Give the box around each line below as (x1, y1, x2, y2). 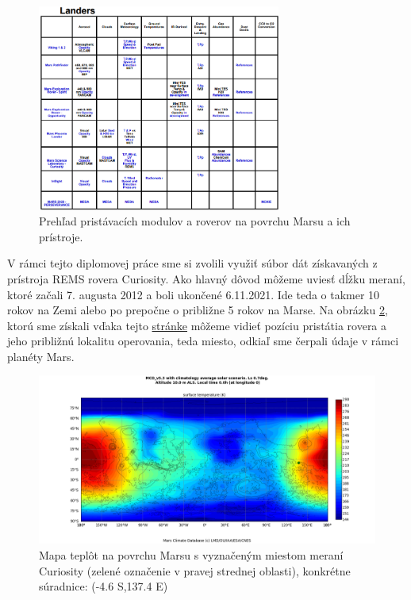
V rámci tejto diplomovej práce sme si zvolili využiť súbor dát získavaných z (7, 255, 378, 271)
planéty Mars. (7, 348, 75, 364)
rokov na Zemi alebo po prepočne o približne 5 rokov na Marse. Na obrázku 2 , (7, 302, 388, 318)
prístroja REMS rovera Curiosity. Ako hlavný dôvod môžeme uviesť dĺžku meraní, (7, 270, 405, 287)
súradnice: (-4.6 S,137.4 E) (39, 578, 168, 594)
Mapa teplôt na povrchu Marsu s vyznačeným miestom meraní (39, 547, 344, 563)
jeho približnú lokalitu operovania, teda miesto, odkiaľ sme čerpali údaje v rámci (7, 333, 399, 349)
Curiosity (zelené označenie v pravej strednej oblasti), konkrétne (39, 562, 351, 579)
